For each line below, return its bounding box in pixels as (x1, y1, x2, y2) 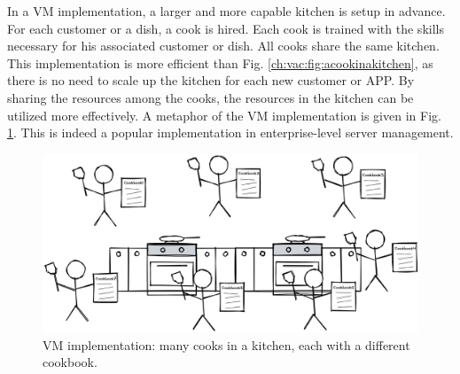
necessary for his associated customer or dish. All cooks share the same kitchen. (7, 36, 440, 55)
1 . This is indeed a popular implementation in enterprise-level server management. (7, 123, 454, 142)
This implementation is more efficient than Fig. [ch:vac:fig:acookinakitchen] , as (7, 53, 433, 72)
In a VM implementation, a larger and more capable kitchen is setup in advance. (7, 2, 446, 19)
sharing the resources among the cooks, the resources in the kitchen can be (7, 88, 414, 106)
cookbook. (43, 353, 97, 371)
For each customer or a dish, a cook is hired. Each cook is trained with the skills (7, 19, 444, 37)
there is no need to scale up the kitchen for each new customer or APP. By (7, 71, 415, 90)
